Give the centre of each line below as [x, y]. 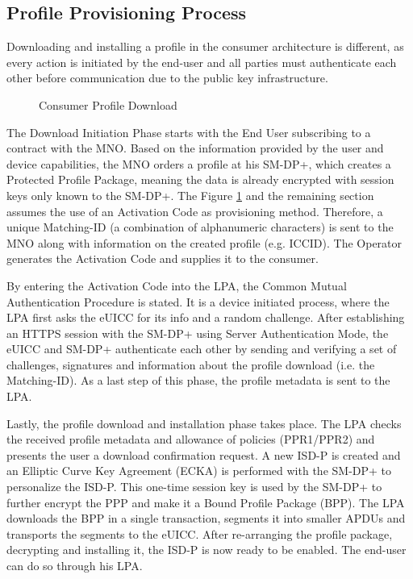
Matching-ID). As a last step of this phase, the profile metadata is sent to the [198, 380]
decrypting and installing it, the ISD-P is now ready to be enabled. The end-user [206, 550]
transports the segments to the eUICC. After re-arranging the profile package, [200, 533]
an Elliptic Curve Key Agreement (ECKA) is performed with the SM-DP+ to [199, 471]
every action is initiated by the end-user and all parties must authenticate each [202, 62]
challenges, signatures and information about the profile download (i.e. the [191, 364]
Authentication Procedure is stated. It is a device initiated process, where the [198, 301]
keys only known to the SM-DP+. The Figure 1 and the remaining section [190, 195]
